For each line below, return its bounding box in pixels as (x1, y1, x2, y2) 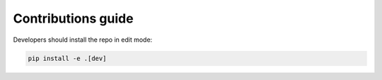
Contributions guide (13, 11, 134, 26)
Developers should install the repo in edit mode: (13, 35, 153, 44)
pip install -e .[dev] (28, 54, 107, 62)
